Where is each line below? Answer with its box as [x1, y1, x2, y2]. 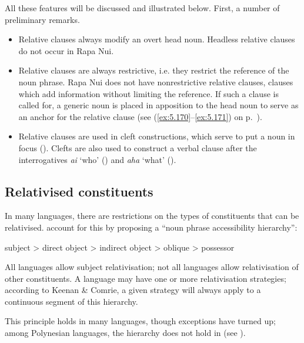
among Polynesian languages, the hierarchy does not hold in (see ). [5, 327, 246, 339]
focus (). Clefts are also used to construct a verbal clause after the [18, 141, 257, 154]
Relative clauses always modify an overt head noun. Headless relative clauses [18, 33, 295, 45]
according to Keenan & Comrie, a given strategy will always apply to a [5, 284, 261, 296]
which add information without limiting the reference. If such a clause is [18, 87, 279, 99]
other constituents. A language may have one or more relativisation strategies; [5, 272, 286, 284]
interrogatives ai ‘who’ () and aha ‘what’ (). [18, 153, 176, 165]
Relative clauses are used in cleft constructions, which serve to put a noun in [18, 130, 295, 142]
